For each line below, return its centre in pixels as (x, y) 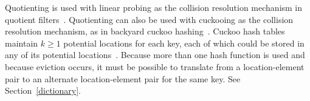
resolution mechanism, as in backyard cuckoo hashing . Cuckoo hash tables (145, 31)
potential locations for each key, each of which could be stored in (184, 43)
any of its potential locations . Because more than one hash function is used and (155, 55)
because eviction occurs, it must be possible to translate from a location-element (155, 66)
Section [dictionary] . (43, 90)
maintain (22, 43)
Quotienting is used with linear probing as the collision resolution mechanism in (154, 7)
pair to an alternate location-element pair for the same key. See (123, 78)
